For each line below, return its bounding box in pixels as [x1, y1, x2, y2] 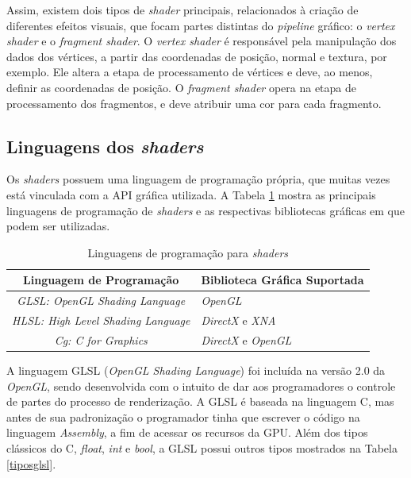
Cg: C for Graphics [54, 331, 148, 348]
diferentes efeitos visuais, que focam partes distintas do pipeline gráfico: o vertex [6, 17, 395, 33]
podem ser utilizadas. [6, 218, 110, 234]
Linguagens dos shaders [6, 133, 204, 158]
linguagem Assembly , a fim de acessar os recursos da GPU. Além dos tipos [6, 424, 368, 441]
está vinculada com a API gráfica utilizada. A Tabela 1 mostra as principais [6, 186, 376, 202]
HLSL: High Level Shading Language [12, 312, 190, 329]
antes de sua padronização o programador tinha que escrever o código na [6, 408, 360, 425]
